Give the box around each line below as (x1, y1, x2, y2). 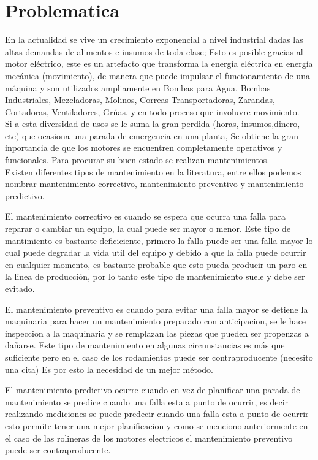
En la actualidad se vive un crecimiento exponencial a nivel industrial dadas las (5, 33, 303, 46)
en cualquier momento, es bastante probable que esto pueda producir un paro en (5, 258, 308, 270)
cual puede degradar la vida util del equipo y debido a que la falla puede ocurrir (5, 246, 306, 259)
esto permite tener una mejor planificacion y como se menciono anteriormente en (5, 419, 308, 432)
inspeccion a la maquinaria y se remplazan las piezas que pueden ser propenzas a (5, 326, 309, 339)
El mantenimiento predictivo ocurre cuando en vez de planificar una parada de (5, 383, 300, 396)
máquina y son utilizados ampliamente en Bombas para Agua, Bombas (5, 81, 271, 94)
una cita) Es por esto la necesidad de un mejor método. (5, 362, 213, 375)
